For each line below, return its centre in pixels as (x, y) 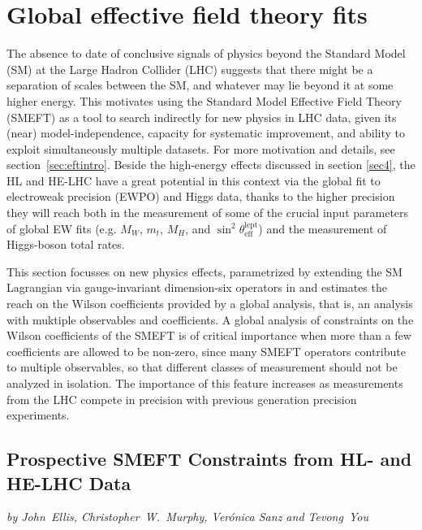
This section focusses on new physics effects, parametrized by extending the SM (205, 271)
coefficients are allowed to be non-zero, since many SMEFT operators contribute (206, 351)
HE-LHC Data (69, 482)
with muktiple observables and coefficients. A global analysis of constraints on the (210, 319)
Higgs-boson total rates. (66, 244)
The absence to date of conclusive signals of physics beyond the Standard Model (206, 53)
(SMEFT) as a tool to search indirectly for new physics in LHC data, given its (202, 117)
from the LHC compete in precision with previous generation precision (182, 399)
